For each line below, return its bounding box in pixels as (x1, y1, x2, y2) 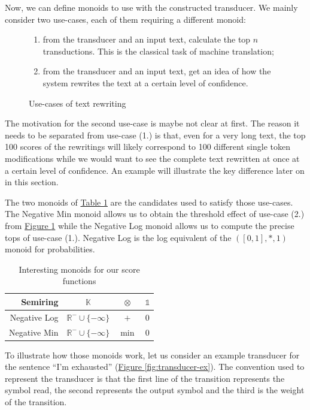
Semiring (21, 295, 59, 307)
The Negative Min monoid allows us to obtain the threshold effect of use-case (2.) (5, 207, 305, 220)
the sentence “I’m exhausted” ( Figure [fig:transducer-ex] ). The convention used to (5, 360, 305, 373)
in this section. (5, 176, 59, 188)
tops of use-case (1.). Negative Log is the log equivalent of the (5, 231, 232, 243)
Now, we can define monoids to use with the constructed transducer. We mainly (5, 1, 298, 13)
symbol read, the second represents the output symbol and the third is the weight (5, 384, 305, 396)
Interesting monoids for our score (19, 263, 140, 275)
